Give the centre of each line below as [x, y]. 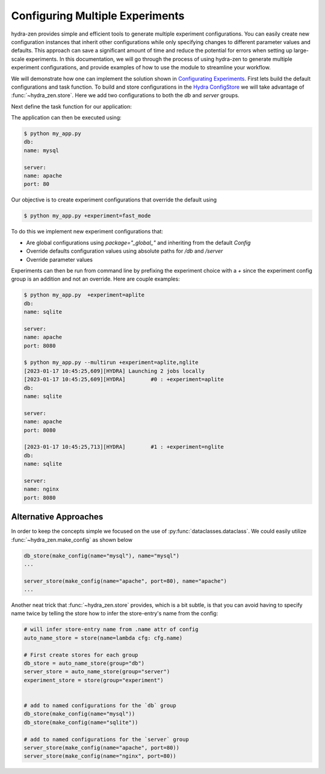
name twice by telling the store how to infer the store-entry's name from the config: [115, 614]
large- [302, 51]
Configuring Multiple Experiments [98, 16]
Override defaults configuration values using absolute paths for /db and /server [125, 251]
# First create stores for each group [81, 655]
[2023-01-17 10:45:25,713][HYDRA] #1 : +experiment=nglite [124, 447]
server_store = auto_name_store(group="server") [97, 672]
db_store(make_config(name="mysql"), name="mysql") [102, 556]
